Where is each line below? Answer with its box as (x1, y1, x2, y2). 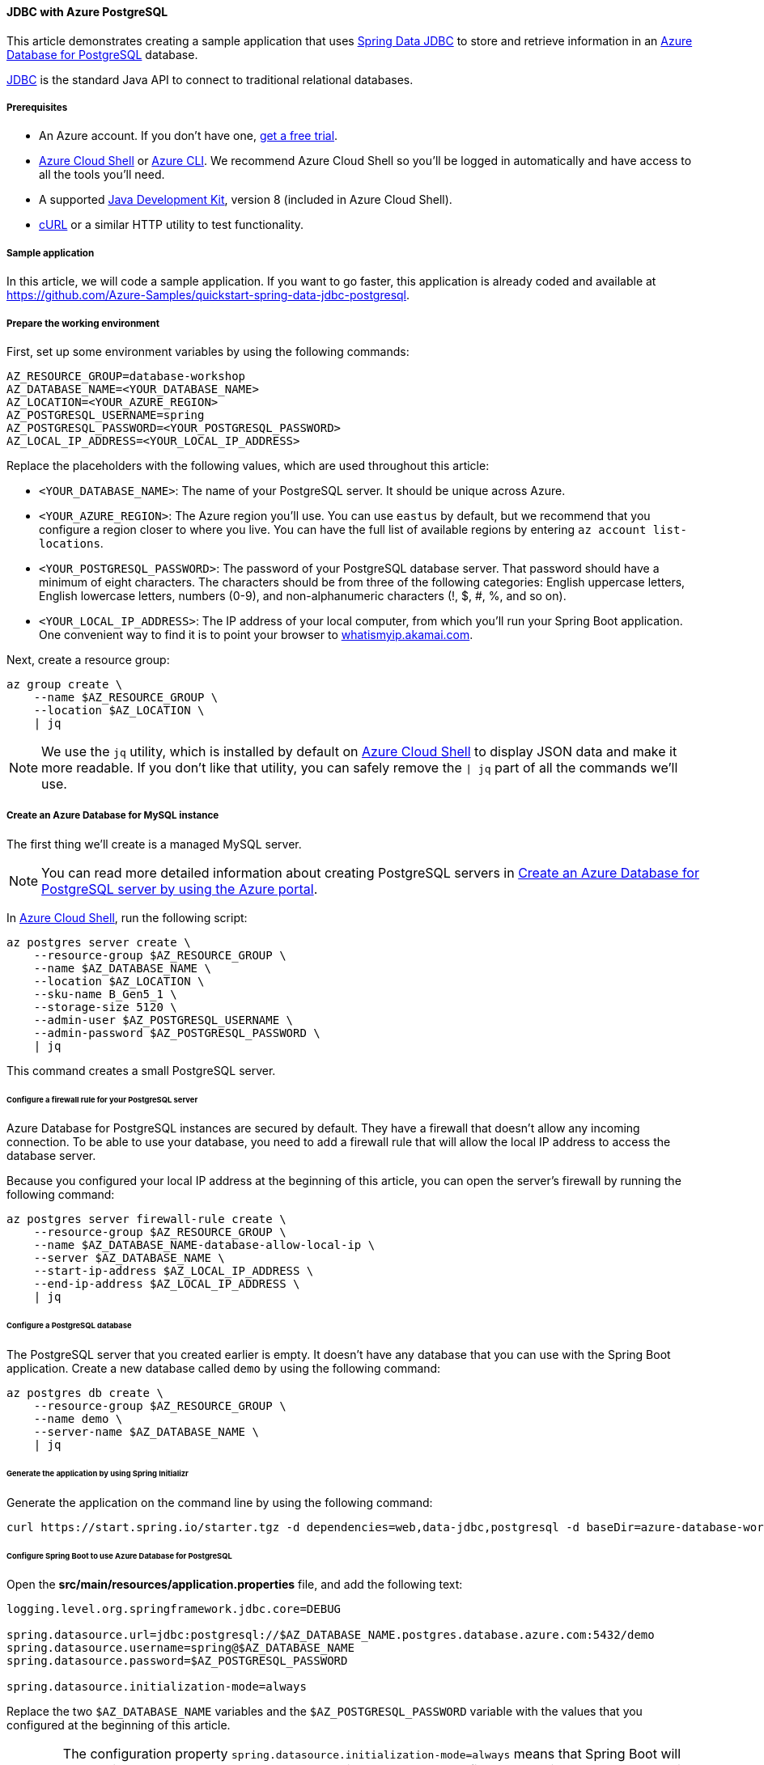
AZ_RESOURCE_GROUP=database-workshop (6, 369, 246, 383)
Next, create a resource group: (6, 652, 170, 667)
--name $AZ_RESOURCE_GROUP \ (33, 690, 219, 704)
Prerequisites (6, 102, 68, 113)
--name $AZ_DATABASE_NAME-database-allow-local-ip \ (33, 1238, 376, 1252)
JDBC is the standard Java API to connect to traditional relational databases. (6, 72, 414, 87)
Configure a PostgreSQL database (6, 1321, 132, 1331)
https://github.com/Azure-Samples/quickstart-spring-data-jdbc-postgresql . (6, 288, 410, 303)
